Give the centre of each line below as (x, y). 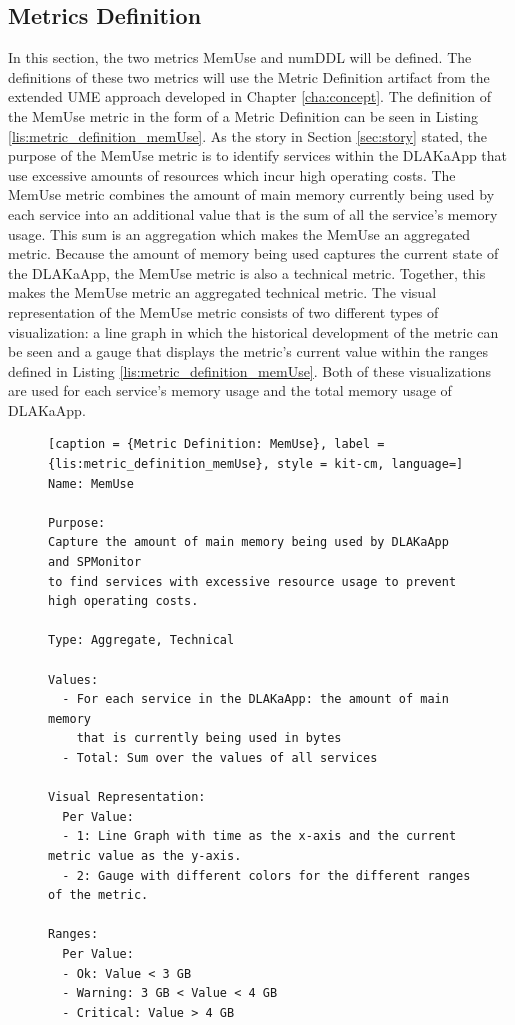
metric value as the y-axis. (145, 855)
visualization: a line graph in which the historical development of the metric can (253, 331)
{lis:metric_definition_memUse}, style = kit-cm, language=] (256, 464)
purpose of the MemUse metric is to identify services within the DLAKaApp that (258, 155)
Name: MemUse (91, 483)
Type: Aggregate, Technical (141, 640)
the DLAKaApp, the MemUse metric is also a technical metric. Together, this (247, 272)
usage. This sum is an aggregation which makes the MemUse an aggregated (239, 233)
